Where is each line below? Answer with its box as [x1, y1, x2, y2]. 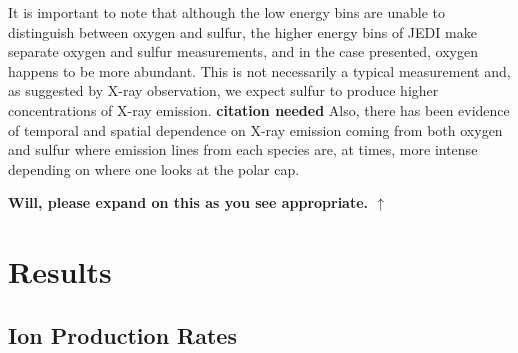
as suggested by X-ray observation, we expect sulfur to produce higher [8, 80, 439, 101]
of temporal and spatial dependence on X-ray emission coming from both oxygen [8, 119, 503, 140]
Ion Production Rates [8, 319, 237, 350]
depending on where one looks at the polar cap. [8, 158, 300, 179]
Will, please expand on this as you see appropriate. [8, 192, 369, 213]
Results [8, 251, 112, 292]
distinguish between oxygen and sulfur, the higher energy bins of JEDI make [8, 21, 477, 42]
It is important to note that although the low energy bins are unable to [8, 2, 446, 22]
